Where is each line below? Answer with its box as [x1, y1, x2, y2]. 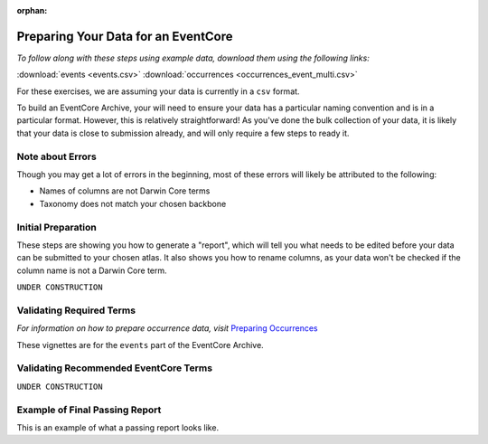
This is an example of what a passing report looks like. [16, 421, 220, 433]
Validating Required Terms [16, 304, 136, 316]
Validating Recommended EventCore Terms [16, 362, 212, 374]
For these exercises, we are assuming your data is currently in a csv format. [16, 86, 300, 97]
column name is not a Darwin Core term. [16, 265, 167, 276]
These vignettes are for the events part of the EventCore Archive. [16, 339, 264, 350]
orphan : [16, 5, 48, 15]
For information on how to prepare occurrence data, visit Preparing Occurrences [16, 323, 318, 334]
